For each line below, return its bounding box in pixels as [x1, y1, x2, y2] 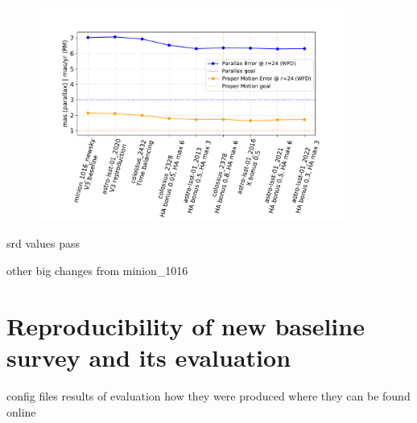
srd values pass [6, 235, 80, 252]
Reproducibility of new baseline [6, 309, 365, 342]
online [6, 403, 36, 420]
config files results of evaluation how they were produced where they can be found [6, 387, 411, 404]
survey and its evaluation [6, 340, 291, 373]
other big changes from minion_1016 [6, 262, 188, 278]
